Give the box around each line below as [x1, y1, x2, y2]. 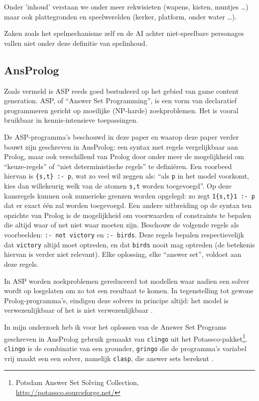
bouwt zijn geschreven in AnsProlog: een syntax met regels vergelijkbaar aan [4, 141, 238, 152]
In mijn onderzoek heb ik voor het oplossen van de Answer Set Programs [4, 321, 227, 332]
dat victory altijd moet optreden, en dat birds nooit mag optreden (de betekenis [4, 239, 255, 249]
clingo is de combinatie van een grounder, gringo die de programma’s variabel [4, 343, 247, 353]
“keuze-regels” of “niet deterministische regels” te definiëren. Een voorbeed [4, 161, 232, 171]
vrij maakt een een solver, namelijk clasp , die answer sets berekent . [4, 353, 214, 363]
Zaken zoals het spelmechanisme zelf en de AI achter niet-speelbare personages [4, 28, 244, 38]
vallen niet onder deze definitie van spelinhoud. [4, 37, 147, 48]
